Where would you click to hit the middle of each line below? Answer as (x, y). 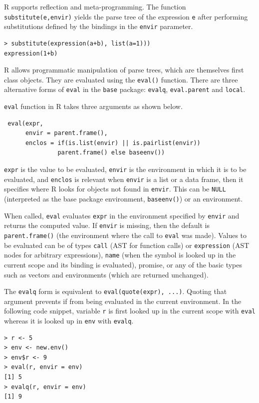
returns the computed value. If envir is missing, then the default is (107, 225)
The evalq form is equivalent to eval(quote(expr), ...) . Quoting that (116, 291)
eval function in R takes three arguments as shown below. (93, 106)
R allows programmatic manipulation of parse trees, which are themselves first (124, 70)
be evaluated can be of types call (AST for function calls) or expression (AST (127, 245)
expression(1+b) (31, 53)
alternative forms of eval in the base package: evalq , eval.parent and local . (125, 89)
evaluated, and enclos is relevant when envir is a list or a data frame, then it (124, 179)
